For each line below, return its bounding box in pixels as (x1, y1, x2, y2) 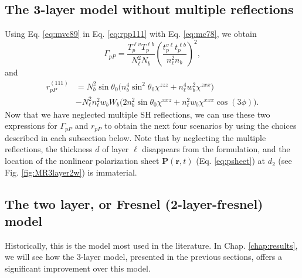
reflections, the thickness (5, 143, 93, 155)
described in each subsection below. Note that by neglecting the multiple (5, 131, 266, 143)
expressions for (5, 119, 57, 132)
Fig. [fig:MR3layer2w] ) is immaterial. (5, 166, 137, 178)
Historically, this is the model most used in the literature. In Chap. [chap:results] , (5, 239, 298, 251)
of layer (102, 143, 129, 155)
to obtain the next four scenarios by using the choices (104, 119, 297, 132)
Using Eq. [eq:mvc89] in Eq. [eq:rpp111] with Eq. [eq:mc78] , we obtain (5, 28, 257, 40)
